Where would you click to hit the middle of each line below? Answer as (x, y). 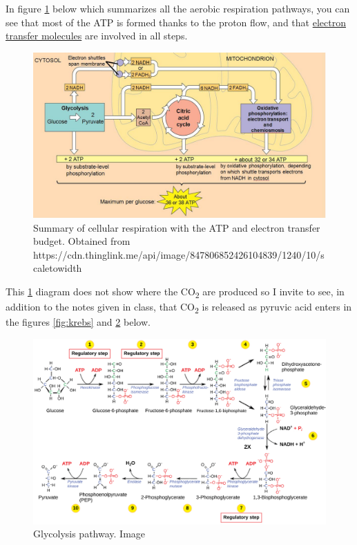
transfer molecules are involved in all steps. (97, 36)
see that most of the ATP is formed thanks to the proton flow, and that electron (176, 22)
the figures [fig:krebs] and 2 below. (78, 322)
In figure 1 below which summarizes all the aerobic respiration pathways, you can (178, 8)
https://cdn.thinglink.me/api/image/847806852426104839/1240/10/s (179, 254)
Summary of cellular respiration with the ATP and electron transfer (177, 227)
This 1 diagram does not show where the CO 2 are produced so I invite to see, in (175, 292)
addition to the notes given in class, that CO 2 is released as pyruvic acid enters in (179, 307)
